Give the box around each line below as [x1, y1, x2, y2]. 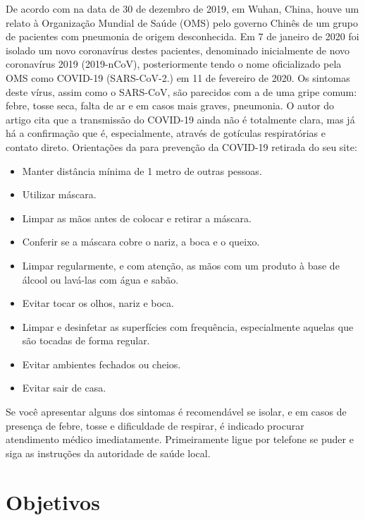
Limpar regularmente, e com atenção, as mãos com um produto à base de [22, 258, 340, 272]
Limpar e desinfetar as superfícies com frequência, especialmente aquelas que [22, 319, 354, 334]
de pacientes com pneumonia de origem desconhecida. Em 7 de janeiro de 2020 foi [6, 29, 359, 44]
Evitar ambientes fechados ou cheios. [22, 356, 181, 371]
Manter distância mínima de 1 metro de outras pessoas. [22, 163, 262, 178]
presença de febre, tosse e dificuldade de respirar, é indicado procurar [6, 418, 304, 433]
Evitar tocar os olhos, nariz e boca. [22, 296, 174, 310]
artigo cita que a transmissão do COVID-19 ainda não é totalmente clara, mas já [6, 111, 355, 126]
